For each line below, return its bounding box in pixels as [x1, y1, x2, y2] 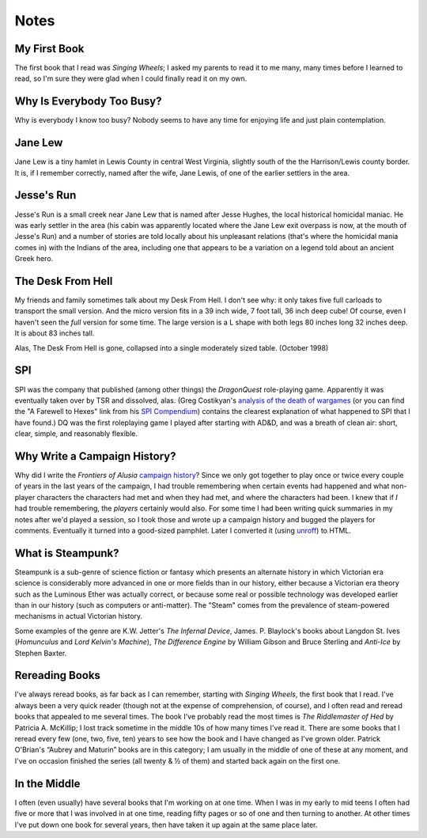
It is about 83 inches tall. [14, 328, 95, 338]
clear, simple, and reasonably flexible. [14, 429, 138, 438]
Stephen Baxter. [14, 648, 67, 658]
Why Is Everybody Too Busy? [14, 95, 162, 108]
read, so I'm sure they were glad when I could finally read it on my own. [14, 74, 248, 83]
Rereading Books [14, 669, 100, 682]
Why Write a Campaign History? [14, 449, 176, 463]
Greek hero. [14, 254, 54, 264]
